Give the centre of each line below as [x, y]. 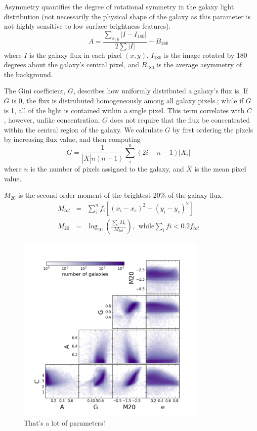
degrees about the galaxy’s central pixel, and [72, 65]
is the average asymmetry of [199, 65]
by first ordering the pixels [213, 129]
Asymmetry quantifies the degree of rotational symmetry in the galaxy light [119, 6]
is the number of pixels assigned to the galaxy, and [107, 169]
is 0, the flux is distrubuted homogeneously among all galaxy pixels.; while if [128, 100]
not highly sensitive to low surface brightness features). [87, 26]
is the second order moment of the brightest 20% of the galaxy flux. [121, 195]
